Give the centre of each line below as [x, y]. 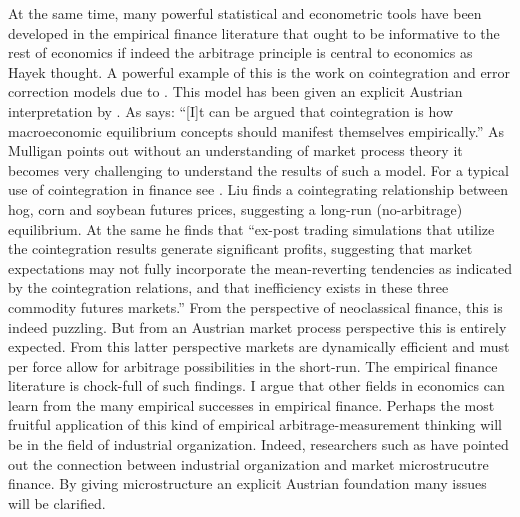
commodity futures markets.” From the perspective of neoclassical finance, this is [255, 306]
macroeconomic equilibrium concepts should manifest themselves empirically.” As [256, 130]
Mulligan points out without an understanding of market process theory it [235, 150]
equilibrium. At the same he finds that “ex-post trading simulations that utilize [251, 228]
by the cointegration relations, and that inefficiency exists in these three [228, 287]
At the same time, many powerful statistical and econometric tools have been [245, 13]
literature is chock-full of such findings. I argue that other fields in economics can [256, 385]
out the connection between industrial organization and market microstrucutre [248, 463]
